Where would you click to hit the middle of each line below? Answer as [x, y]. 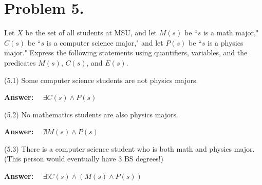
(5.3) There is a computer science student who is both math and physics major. [129, 148]
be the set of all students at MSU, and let [91, 33]
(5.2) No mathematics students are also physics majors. [91, 114]
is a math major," [231, 33]
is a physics [226, 42]
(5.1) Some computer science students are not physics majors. [101, 80]
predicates [20, 62]
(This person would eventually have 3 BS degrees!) [84, 159]
